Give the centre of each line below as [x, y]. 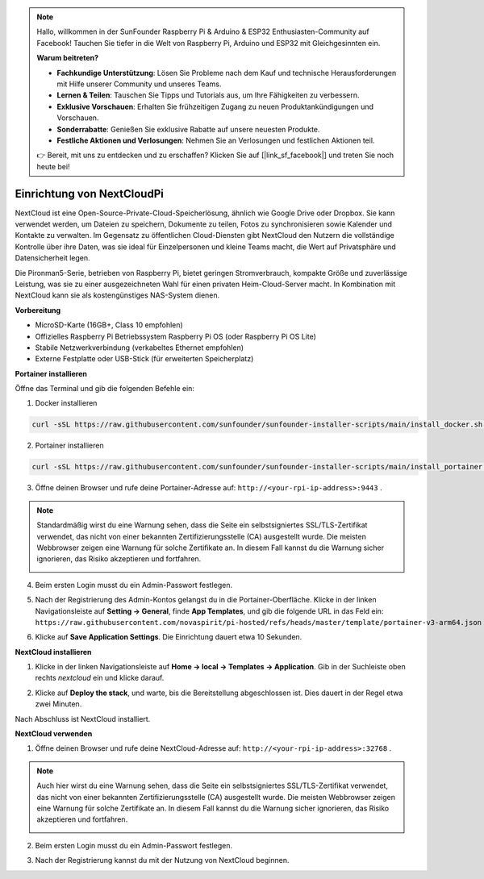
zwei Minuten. [58, 704]
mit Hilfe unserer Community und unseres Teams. [139, 84]
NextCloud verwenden [54, 734]
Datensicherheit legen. [52, 258]
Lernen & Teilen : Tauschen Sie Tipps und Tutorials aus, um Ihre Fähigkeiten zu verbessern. [208, 95]
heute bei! [53, 166]
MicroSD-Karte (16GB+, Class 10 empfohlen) [109, 325]
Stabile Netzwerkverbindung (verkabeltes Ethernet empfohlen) [140, 348]
